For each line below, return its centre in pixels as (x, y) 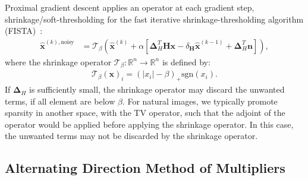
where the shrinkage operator (58, 61)
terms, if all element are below (60, 101)
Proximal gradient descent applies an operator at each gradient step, (130, 7)
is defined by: (186, 61)
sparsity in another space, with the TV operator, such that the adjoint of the (145, 113)
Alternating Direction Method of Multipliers (145, 168)
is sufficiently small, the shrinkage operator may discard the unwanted (157, 89)
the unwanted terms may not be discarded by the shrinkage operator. (131, 136)
